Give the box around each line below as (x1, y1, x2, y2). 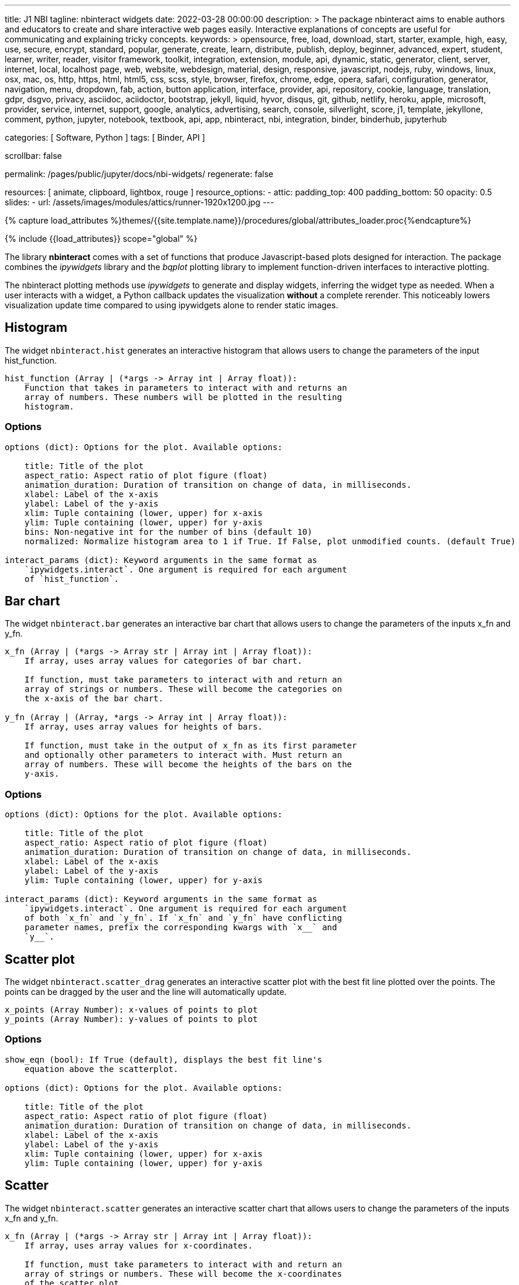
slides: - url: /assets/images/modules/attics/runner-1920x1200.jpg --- (5, 197, 274, 207)
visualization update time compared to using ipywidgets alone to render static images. (5, 300, 338, 310)
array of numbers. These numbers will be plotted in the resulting (24, 392, 342, 402)
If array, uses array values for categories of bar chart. (24, 656, 302, 666)
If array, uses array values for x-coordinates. (24, 1240, 253, 1250)
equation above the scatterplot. (24, 1064, 179, 1074)
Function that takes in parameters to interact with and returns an (24, 382, 347, 392)
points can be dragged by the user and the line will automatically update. (5, 987, 287, 997)
